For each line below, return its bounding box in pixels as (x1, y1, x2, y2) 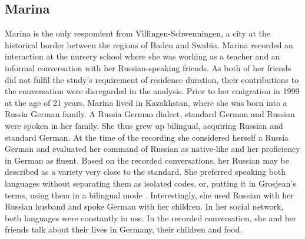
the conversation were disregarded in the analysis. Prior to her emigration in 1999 (5, 85, 300, 97)
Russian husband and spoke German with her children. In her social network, (5, 200, 284, 213)
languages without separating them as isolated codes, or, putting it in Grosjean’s (5, 177, 296, 189)
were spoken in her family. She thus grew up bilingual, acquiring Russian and (5, 119, 283, 131)
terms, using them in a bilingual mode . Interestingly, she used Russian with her (5, 188, 294, 201)
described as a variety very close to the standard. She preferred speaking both (5, 165, 286, 178)
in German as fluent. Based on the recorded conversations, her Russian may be (5, 154, 289, 166)
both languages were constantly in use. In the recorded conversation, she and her (5, 211, 297, 224)
